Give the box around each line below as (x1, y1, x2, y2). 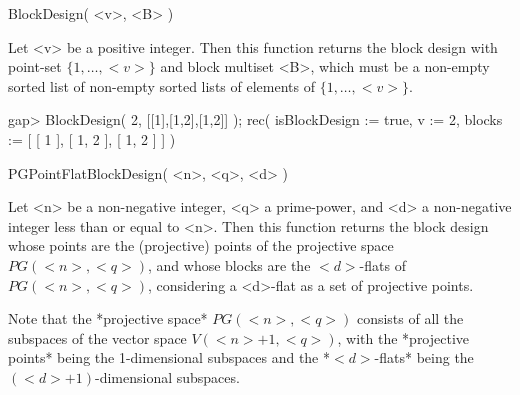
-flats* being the (374, 347, 474, 368)
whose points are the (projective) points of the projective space (8, 235, 394, 256)
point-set (8, 56, 62, 77)
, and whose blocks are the (148, 254, 311, 275)
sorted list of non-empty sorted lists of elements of (8, 75, 315, 96)
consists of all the (356, 308, 464, 329)
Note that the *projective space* (8, 308, 208, 329)
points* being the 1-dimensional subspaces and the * (8, 347, 330, 368)
